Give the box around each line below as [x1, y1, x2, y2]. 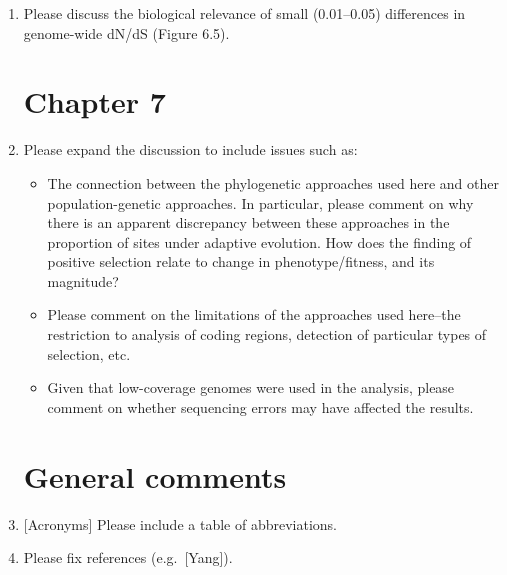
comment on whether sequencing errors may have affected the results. [47, 396, 474, 417]
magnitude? [47, 270, 119, 291]
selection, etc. [47, 343, 131, 364]
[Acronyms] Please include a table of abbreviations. [23, 513, 337, 534]
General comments [23, 455, 287, 496]
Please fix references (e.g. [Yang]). [23, 547, 233, 568]
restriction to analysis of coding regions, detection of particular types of [47, 324, 487, 345]
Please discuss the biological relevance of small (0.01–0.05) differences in [23, 3, 466, 23]
